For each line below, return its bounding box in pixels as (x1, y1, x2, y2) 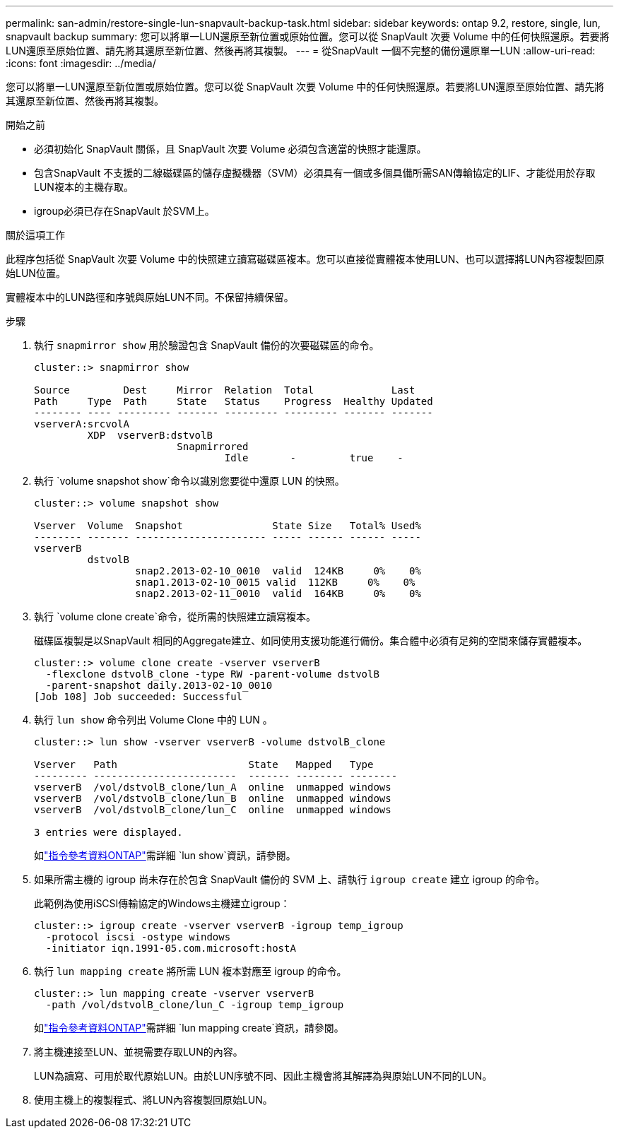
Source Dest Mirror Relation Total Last (34, 384, 415, 396)
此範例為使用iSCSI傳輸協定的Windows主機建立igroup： (34, 897, 290, 909)
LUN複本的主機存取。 (34, 181, 134, 193)
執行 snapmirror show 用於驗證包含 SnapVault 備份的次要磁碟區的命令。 (34, 339, 379, 351)
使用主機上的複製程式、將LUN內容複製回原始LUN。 (34, 1094, 273, 1106)
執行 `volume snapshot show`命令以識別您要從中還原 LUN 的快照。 (34, 475, 345, 487)
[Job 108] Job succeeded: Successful (34, 691, 243, 702)
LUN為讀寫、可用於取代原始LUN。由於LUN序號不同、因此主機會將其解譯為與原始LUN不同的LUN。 (34, 1070, 493, 1082)
